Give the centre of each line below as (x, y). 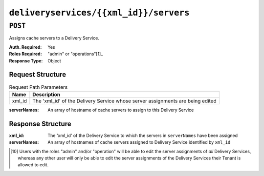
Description (46, 94)
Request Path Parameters (38, 87)
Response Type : (26, 60)
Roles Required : (25, 54)
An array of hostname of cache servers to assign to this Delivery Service (121, 110)
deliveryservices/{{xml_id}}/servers (99, 13)
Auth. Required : (25, 47)
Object (54, 60)
